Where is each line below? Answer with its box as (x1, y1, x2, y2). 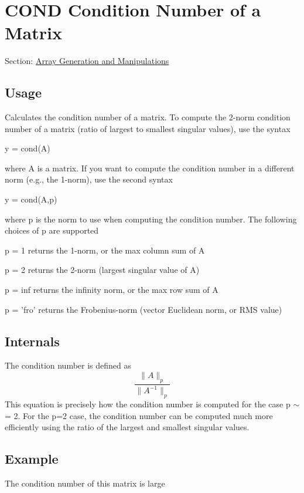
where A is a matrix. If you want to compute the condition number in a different (5, 161, 295, 174)
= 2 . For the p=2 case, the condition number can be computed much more (5, 409, 273, 421)
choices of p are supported (5, 224, 99, 237)
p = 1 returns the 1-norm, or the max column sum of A (5, 244, 205, 256)
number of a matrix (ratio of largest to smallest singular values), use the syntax (5, 122, 291, 134)
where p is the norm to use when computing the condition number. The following (5, 212, 297, 225)
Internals (5, 332, 60, 350)
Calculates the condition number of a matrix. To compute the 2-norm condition (5, 111, 291, 123)
